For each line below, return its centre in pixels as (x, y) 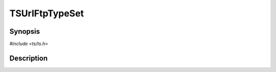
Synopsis (25, 31)
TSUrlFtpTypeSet (47, 13)
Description (29, 58)
